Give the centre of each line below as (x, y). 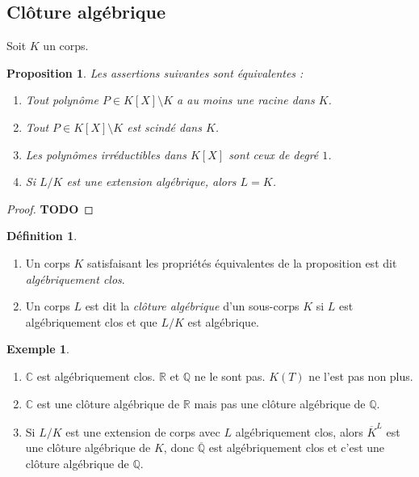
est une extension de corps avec (143, 431)
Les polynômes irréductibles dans (106, 154)
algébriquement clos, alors (299, 431)
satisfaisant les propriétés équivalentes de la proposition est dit (242, 262)
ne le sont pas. (230, 376)
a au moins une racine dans (246, 100)
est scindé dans (164, 127)
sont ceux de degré (274, 154)
